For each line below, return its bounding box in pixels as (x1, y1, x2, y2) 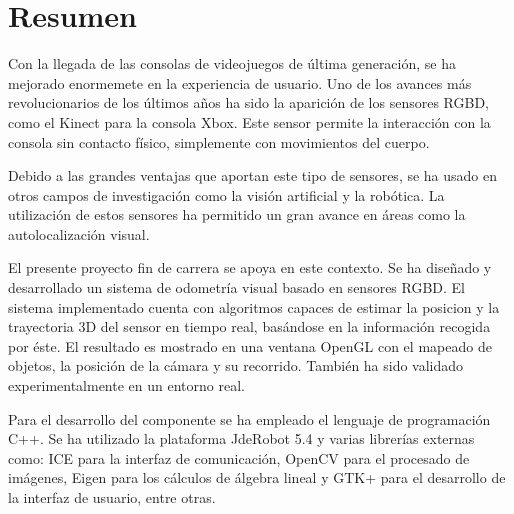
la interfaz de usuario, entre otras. (8, 487, 216, 507)
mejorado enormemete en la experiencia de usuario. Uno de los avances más (8, 72, 472, 93)
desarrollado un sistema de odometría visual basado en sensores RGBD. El (8, 277, 466, 298)
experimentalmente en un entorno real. (8, 375, 245, 396)
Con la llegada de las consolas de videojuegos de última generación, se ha (8, 53, 456, 74)
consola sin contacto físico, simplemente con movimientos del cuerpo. (8, 131, 430, 152)
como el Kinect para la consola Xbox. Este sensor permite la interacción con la (8, 111, 491, 132)
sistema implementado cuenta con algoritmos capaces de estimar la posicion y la (8, 296, 500, 317)
